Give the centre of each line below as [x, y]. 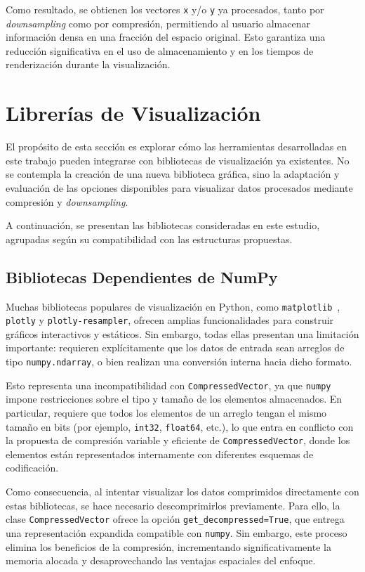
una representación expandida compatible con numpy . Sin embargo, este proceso [177, 532]
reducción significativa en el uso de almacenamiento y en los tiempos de [160, 50]
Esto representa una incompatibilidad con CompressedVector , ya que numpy [168, 385]
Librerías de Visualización [133, 113]
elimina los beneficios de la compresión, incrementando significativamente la [168, 546]
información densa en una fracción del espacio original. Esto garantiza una [166, 37]
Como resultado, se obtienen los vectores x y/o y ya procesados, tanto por [165, 9]
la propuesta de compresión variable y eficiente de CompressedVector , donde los [178, 440]
